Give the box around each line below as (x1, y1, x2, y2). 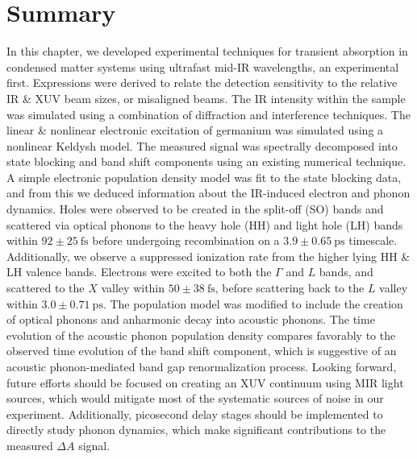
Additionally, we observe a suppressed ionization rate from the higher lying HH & (6, 247, 411, 264)
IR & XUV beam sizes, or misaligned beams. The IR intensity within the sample (6, 89, 406, 106)
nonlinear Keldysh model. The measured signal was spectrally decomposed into (6, 137, 398, 154)
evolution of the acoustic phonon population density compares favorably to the (6, 326, 396, 343)
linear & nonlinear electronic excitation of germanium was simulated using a (6, 122, 384, 139)
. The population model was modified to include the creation (102, 295, 403, 312)
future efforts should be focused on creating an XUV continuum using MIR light (6, 374, 404, 391)
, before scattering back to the (215, 279, 365, 296)
